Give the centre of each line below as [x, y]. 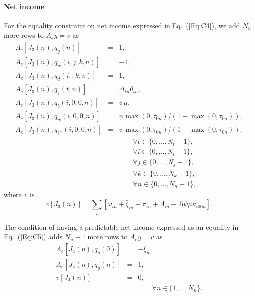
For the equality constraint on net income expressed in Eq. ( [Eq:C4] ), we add [122, 25]
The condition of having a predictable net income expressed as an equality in [121, 226]
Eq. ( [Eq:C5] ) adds [33, 236]
